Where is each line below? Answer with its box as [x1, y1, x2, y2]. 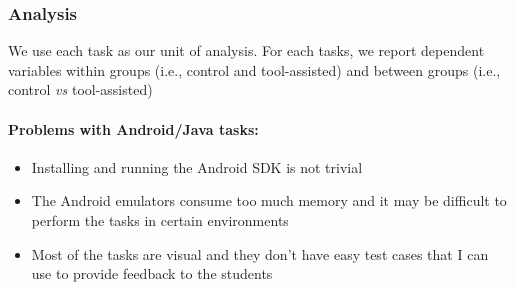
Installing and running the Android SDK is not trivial [31, 156, 363, 177]
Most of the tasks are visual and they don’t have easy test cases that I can [31, 243, 489, 264]
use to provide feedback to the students [31, 263, 273, 284]
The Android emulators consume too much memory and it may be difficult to [31, 190, 507, 211]
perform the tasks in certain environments [31, 209, 289, 230]
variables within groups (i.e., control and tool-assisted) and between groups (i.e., [8, 59, 501, 80]
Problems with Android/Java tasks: [8, 118, 259, 139]
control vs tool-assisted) [8, 79, 153, 100]
